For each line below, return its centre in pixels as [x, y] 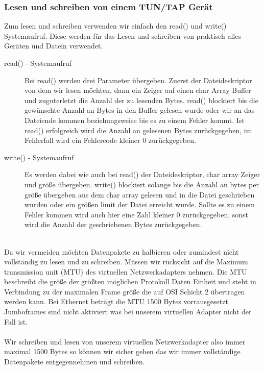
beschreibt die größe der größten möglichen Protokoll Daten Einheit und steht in [130, 281]
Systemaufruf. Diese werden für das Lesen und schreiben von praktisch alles [123, 35]
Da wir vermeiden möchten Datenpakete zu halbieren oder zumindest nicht [122, 251]
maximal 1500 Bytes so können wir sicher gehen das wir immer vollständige [122, 351]
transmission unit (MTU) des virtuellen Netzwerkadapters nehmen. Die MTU [126, 271]
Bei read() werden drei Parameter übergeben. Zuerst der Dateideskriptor [138, 80]
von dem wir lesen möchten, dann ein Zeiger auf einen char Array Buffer [138, 90]
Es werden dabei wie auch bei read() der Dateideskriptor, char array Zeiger [142, 174]
